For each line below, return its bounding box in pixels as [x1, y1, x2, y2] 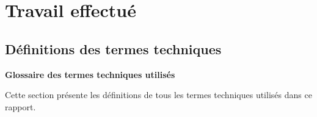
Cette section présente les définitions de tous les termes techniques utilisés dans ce [5, 88, 312, 101]
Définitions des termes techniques [5, 39, 222, 58]
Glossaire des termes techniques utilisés [5, 68, 175, 80]
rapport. [5, 100, 36, 113]
